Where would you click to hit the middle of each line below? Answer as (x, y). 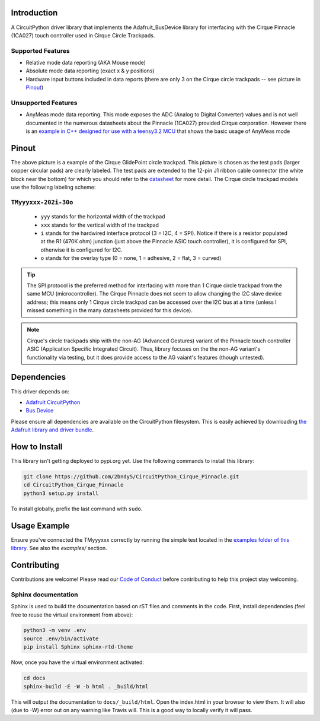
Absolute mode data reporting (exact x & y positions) (90, 71)
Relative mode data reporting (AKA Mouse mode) (86, 63)
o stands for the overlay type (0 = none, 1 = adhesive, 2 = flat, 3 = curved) (131, 258)
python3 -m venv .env (55, 630)
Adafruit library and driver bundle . (52, 430)
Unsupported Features (44, 103)
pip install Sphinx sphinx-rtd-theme (78, 647)
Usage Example (40, 525)
